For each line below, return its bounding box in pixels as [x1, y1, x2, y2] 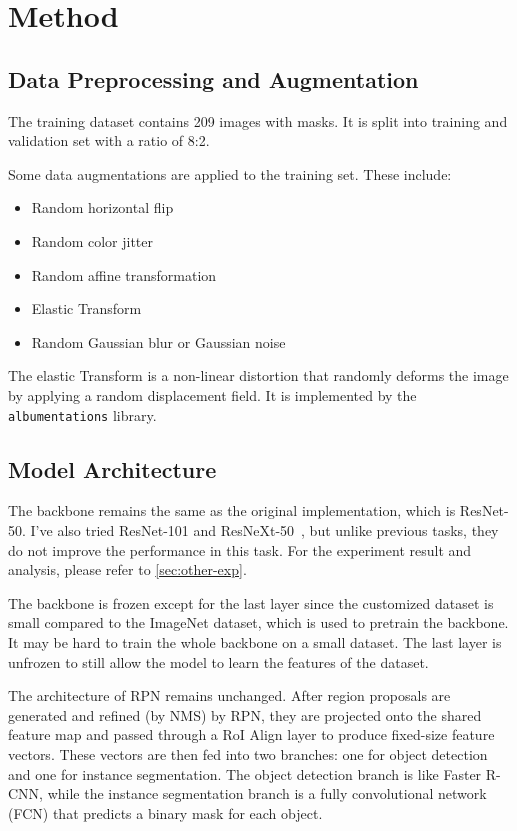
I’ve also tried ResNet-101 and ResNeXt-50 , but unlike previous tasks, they [30, 519, 499, 540]
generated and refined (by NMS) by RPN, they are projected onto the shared [8, 704, 482, 725]
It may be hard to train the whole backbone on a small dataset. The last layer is [8, 631, 502, 652]
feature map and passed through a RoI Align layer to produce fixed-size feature [8, 724, 495, 745]
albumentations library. [8, 404, 157, 425]
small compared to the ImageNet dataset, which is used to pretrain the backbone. [8, 612, 509, 633]
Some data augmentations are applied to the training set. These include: [8, 163, 452, 184]
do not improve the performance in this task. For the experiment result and [8, 539, 472, 560]
